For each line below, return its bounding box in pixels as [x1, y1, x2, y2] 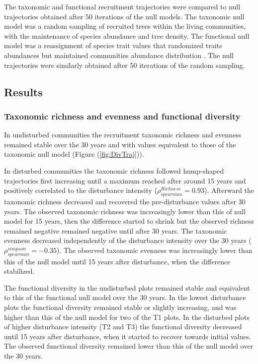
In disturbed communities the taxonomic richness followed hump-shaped [4, 165, 224, 176]
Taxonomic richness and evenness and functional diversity [4, 110, 241, 122]
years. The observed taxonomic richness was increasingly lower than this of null [4, 206, 246, 216]
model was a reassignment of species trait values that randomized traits [4, 40, 222, 51]
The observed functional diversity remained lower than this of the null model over [4, 341, 253, 351]
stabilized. [4, 266, 35, 276]
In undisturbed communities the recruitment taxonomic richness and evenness [4, 129, 242, 140]
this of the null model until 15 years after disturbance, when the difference [4, 256, 231, 266]
